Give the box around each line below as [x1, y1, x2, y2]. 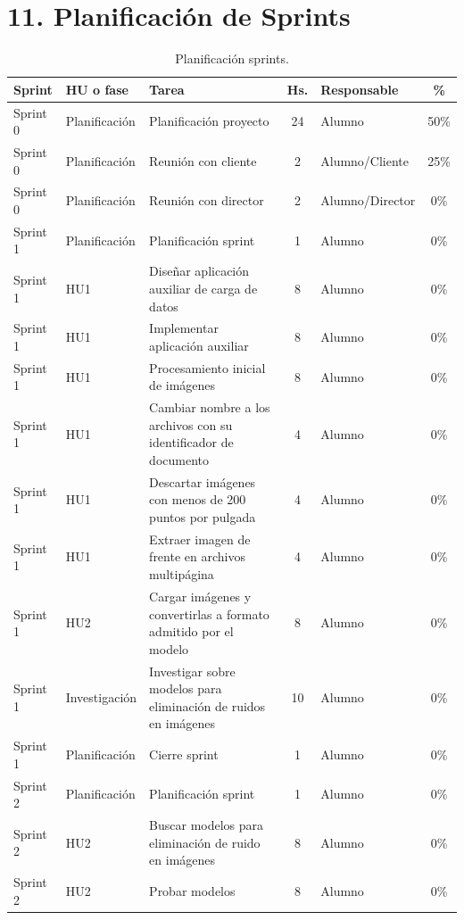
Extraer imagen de [149, 529, 251, 548]
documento [149, 451, 209, 468]
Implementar [149, 319, 219, 337]
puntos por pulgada [149, 508, 256, 526]
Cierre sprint [149, 744, 219, 763]
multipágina [149, 565, 214, 584]
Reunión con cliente [149, 151, 257, 170]
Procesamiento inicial [149, 358, 266, 377]
